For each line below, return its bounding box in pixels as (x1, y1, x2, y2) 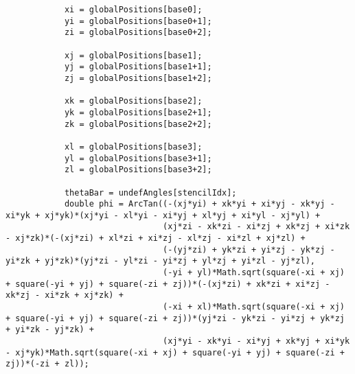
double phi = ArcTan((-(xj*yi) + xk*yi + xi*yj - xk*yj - (64, 199, 335, 209)
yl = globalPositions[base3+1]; (64, 153, 212, 163)
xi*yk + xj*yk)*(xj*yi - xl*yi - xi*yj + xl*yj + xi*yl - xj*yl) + (5, 210, 321, 220)
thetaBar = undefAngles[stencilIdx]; (64, 187, 237, 198)
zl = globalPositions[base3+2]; (64, 165, 212, 175)
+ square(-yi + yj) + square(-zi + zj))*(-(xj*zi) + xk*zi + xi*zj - (5, 279, 330, 289)
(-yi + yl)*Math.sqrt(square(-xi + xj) (163, 268, 345, 278)
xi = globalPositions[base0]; (64, 5, 203, 14)
